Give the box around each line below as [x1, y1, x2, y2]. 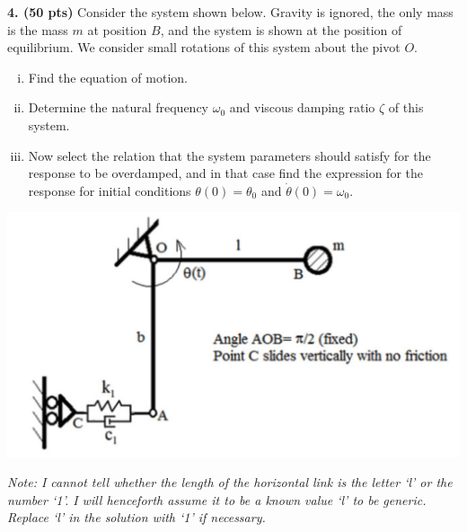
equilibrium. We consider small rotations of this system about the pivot [7, 38, 401, 57]
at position [87, 20, 147, 39]
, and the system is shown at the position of [160, 20, 402, 39]
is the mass [7, 20, 68, 39]
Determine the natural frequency [28, 98, 209, 117]
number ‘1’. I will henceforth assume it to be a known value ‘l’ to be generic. [7, 490, 427, 509]
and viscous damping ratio [229, 98, 375, 117]
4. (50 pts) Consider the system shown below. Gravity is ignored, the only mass [7, 3, 454, 21]
